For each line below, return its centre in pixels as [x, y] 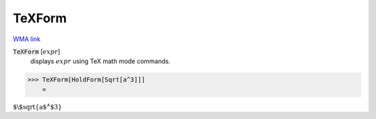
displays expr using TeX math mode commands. [100, 61]
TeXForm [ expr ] [37, 51]
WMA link [27, 39]
